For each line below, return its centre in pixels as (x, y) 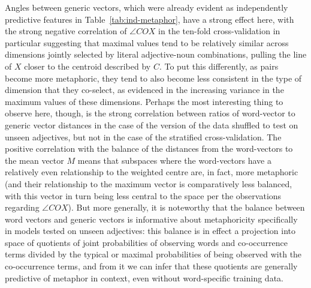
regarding (22, 207)
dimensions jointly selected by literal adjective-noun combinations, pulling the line (156, 54)
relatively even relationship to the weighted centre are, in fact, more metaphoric (152, 172)
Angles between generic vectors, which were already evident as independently (147, 7)
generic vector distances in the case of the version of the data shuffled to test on (152, 124)
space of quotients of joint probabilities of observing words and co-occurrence (146, 242)
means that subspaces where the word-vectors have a (174, 160)
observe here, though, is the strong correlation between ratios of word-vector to (150, 113)
